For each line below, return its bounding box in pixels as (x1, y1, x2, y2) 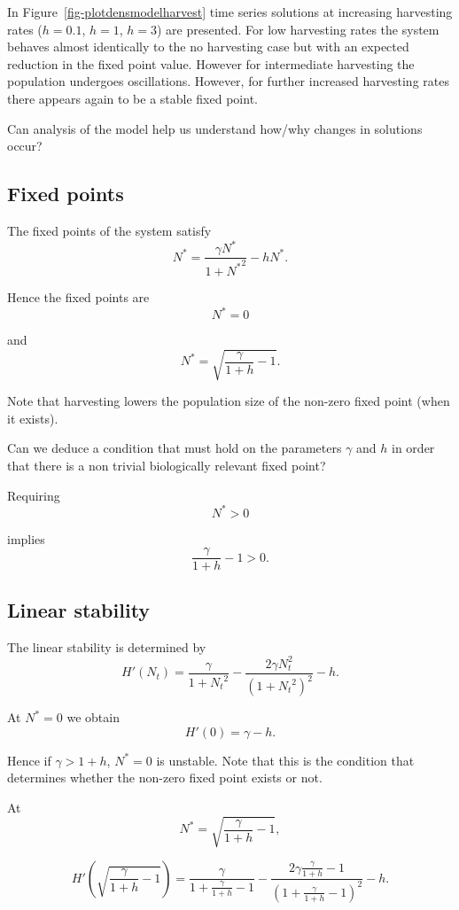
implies (7, 529, 45, 548)
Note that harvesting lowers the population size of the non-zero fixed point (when (7, 392, 450, 410)
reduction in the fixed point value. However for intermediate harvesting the (7, 54, 415, 73)
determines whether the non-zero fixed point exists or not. (7, 768, 323, 787)
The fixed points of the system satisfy (7, 221, 212, 239)
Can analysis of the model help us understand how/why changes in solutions (7, 119, 423, 137)
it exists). (7, 408, 58, 427)
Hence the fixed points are (7, 287, 150, 306)
